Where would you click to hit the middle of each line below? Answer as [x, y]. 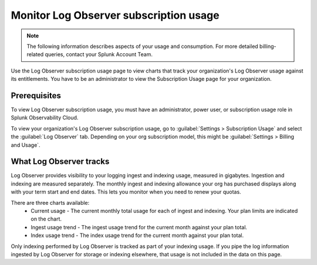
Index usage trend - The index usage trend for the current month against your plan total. [137, 235]
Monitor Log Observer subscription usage [115, 15]
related [35, 54]
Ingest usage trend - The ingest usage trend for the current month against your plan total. [139, 227]
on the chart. [46, 219]
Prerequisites [36, 96]
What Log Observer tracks [60, 162]
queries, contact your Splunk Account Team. [99, 54]
